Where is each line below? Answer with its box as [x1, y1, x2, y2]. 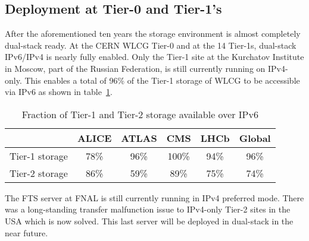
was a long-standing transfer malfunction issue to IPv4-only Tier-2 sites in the [5, 203, 291, 215]
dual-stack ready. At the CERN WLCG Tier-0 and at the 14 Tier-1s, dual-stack [5, 39, 296, 51]
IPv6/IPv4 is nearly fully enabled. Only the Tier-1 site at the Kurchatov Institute [5, 50, 304, 63]
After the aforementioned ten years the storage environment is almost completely [5, 27, 301, 40]
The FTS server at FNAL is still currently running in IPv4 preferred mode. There [5, 191, 304, 204]
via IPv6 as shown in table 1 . [5, 85, 113, 98]
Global [239, 131, 271, 145]
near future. [5, 226, 48, 239]
